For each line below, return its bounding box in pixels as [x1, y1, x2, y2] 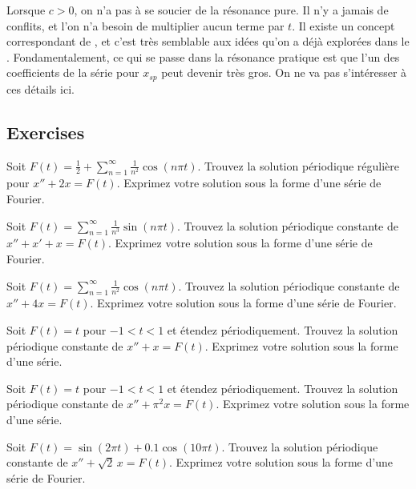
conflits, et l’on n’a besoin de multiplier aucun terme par [6, 17, 285, 34]
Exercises [6, 119, 85, 144]
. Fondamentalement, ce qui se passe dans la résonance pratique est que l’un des [6, 48, 400, 65]
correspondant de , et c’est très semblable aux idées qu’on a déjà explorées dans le [6, 33, 410, 50]
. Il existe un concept [292, 17, 395, 34]
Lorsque [6, 2, 46, 18]
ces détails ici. [6, 80, 75, 97]
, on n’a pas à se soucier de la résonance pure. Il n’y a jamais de [74, 2, 389, 18]
